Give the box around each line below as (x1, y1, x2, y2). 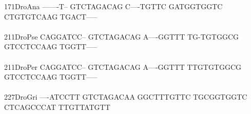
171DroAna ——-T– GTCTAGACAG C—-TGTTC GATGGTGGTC (4, 1, 223, 11)
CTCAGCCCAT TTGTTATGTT (4, 101, 110, 112)
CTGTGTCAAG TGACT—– (4, 11, 98, 22)
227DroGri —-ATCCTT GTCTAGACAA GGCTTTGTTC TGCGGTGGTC (4, 91, 247, 102)
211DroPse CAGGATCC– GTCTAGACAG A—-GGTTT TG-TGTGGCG (4, 31, 239, 42)
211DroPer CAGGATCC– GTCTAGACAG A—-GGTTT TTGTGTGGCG (4, 61, 242, 72)
